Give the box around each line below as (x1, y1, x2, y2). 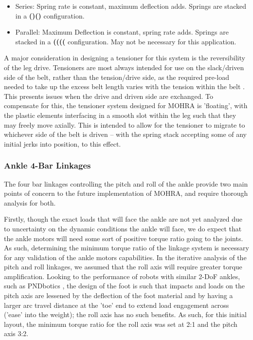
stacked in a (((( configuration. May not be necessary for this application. (15, 36, 236, 46)
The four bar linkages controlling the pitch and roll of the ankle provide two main (4, 178, 248, 189)
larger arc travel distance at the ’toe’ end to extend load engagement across (4, 300, 229, 310)
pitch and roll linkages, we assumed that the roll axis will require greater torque (4, 262, 242, 272)
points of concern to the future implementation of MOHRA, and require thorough (4, 188, 248, 198)
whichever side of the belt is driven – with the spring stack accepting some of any (4, 129, 247, 139)
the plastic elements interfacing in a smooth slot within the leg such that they (4, 110, 236, 120)
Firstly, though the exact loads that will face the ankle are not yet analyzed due (4, 214, 243, 224)
